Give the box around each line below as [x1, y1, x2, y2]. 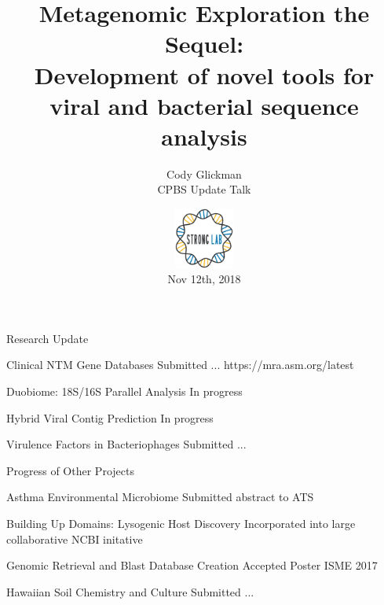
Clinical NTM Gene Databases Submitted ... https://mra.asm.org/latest [6, 356, 354, 373]
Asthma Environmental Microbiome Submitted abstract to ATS [6, 489, 314, 505]
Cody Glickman [166, 165, 242, 182]
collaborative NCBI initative [6, 530, 143, 547]
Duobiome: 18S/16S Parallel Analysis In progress [6, 383, 243, 400]
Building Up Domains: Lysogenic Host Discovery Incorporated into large [6, 515, 356, 531]
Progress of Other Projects [6, 462, 134, 478]
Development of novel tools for [34, 58, 375, 90]
